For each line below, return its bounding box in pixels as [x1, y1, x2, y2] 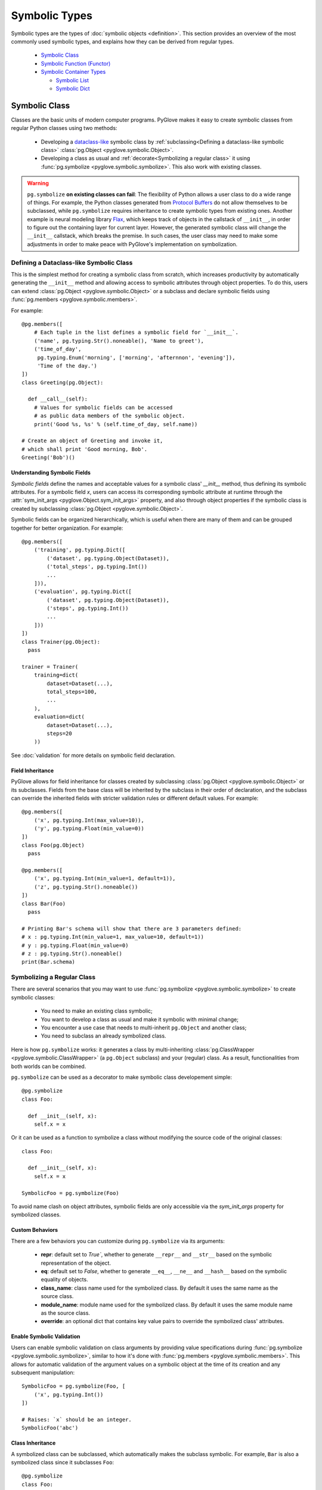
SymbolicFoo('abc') [21, 1424, 79, 1432]
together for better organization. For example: [11, 524, 123, 532]
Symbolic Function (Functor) [41, 60, 111, 67]
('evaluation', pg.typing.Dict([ [33, 588, 132, 595]
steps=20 [47, 730, 72, 737]
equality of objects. [41, 1276, 89, 1283]
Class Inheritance [11, 1439, 56, 1446]
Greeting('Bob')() [21, 454, 76, 461]
